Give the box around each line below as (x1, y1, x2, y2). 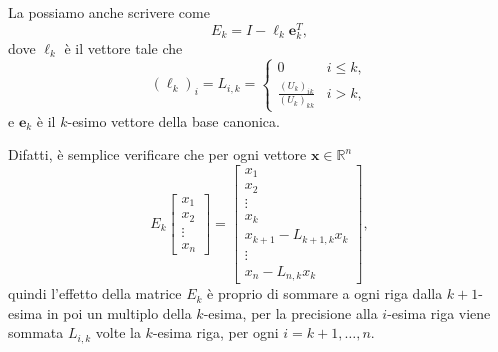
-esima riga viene (387, 302, 491, 323)
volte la (95, 322, 141, 343)
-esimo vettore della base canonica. (67, 110, 280, 131)
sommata (8, 322, 64, 343)
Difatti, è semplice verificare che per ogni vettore (8, 144, 307, 165)
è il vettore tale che (64, 37, 183, 58)
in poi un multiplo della (46, 302, 192, 323)
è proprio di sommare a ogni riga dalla (207, 283, 443, 304)
